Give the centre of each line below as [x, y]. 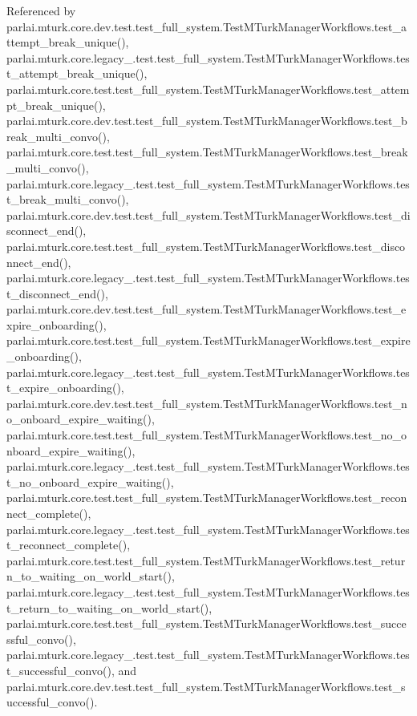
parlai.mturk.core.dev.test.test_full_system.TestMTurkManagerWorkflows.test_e [206, 309]
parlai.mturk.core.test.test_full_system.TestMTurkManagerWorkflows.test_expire [208, 340]
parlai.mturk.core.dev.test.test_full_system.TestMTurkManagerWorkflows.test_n [207, 403]
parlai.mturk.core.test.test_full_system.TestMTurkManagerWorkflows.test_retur [206, 560]
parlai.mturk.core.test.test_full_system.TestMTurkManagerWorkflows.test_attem [208, 89]
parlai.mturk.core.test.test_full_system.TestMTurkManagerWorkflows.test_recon [207, 498]
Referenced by [41, 10]
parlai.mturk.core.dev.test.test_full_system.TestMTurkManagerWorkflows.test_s [206, 686]
